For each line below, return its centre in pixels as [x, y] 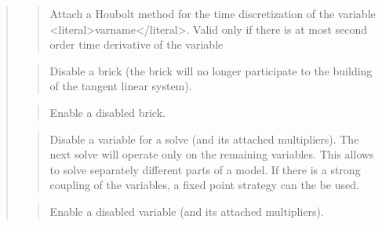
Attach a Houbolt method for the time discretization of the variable [213, 13]
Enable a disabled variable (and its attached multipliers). [187, 211]
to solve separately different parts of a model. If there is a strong [205, 169]
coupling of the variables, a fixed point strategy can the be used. [204, 185]
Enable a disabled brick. [107, 112]
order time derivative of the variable [136, 44]
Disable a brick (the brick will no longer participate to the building [211, 70]
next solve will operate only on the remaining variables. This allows [212, 154]
